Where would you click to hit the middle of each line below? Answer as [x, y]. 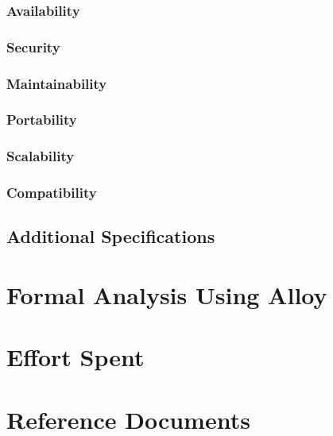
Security [33, 46]
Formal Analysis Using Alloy [167, 295]
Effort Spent [76, 357]
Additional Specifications [111, 236]
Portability [42, 120]
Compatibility [52, 193]
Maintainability [57, 83]
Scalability [41, 156]
